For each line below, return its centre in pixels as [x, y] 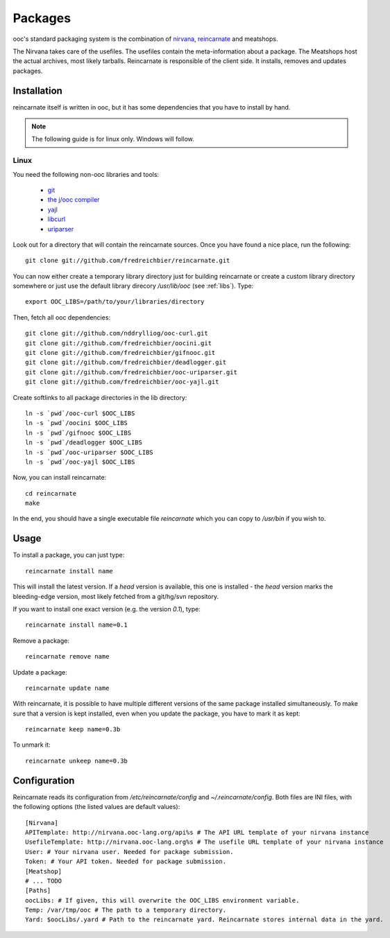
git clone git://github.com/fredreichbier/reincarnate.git [128, 261]
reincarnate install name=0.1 [77, 625]
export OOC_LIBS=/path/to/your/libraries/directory [115, 302]
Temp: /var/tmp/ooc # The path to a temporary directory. [126, 910]
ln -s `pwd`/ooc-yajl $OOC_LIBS [80, 462]
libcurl [57, 219]
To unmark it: [32, 745]
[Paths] [38, 891]
